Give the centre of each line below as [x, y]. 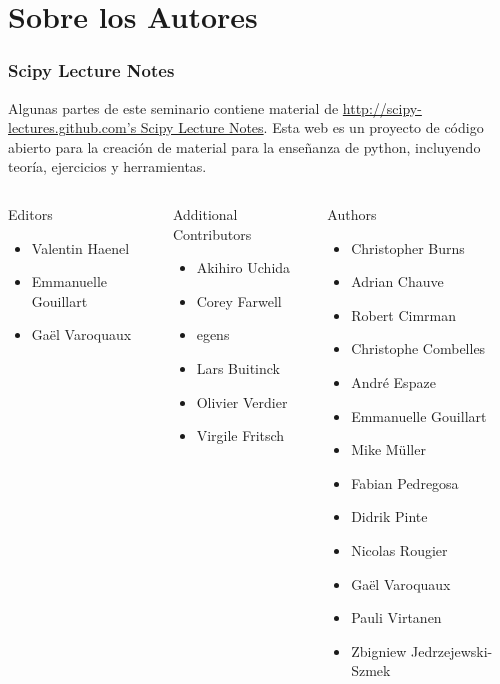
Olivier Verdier [242, 401]
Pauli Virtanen [396, 617]
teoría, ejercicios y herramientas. [107, 166]
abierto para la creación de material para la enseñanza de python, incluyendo [244, 146]
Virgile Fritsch [240, 435]
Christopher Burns [408, 247]
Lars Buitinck [238, 367]
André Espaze [393, 381]
